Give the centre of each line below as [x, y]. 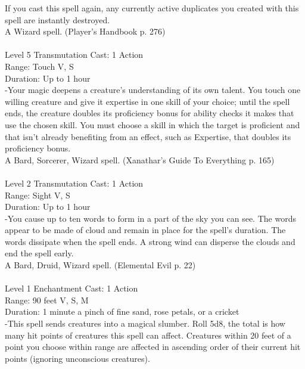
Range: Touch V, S [39, 66]
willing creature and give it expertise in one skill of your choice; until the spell [147, 101]
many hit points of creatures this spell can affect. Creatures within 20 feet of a [148, 335]
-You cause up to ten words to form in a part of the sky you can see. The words [150, 218]
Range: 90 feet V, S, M [47, 300]
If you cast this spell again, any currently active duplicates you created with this [152, 8]
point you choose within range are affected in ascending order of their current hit [153, 347]
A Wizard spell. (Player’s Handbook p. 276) [85, 31]
